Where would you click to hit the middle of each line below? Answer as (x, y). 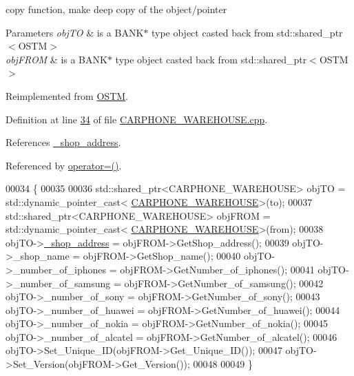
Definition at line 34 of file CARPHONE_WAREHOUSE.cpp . (137, 119)
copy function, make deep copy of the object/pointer (116, 9)
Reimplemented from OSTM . (67, 95)
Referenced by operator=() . (64, 165)
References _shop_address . (63, 142)
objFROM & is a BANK (56, 59)
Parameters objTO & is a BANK (75, 32)
